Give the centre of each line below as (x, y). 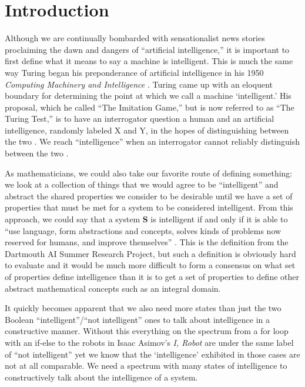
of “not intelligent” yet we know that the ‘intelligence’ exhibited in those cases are (152, 354)
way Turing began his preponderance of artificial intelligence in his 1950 (134, 72)
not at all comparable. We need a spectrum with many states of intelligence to (146, 366)
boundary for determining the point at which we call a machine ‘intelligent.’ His (148, 96)
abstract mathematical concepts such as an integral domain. (113, 288)
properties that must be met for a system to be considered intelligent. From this (149, 207)
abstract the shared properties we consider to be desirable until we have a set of (149, 196)
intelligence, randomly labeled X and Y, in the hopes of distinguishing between (147, 130)
